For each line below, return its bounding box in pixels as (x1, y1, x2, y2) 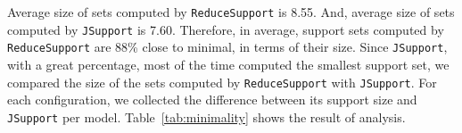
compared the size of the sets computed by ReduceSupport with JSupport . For (7, 72, 437, 91)
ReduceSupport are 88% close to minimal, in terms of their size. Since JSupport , (7, 37, 448, 56)
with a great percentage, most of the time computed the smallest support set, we (7, 54, 450, 73)
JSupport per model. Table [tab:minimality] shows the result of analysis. (7, 107, 406, 126)
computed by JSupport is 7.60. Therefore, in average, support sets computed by (7, 20, 444, 38)
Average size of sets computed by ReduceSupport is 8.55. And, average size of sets (7, 3, 455, 21)
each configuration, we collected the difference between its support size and (7, 90, 417, 109)
